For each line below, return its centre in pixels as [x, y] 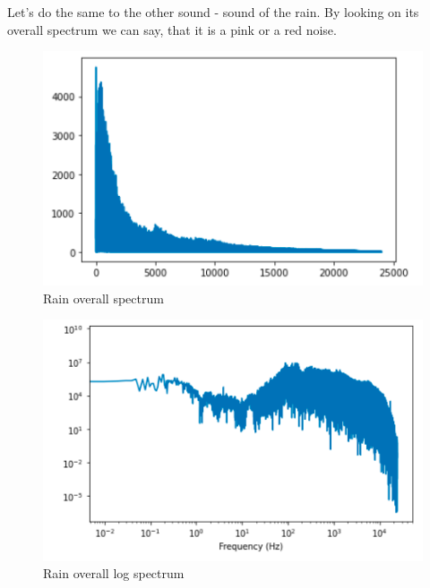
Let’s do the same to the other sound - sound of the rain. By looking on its [213, 12]
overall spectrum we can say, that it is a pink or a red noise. [172, 29]
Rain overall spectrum [103, 298]
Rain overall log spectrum [114, 573]
